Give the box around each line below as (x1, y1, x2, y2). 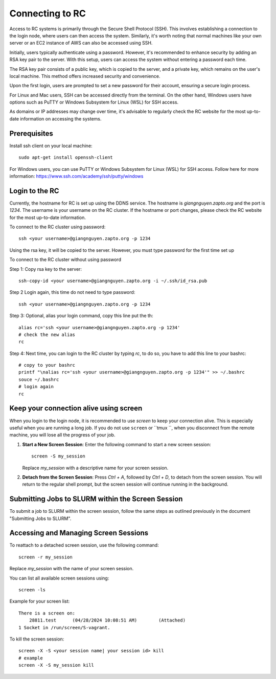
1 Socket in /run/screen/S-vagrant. (18, 625, 110, 630)
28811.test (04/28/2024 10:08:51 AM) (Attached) (29, 617, 186, 623)
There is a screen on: (18, 610, 76, 616)
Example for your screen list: (9, 598, 70, 605)
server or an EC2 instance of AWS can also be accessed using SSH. (9, 40, 153, 46)
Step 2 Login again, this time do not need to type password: (9, 289, 135, 295)
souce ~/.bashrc (18, 376, 59, 382)
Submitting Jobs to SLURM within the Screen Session (9, 495, 183, 504)
